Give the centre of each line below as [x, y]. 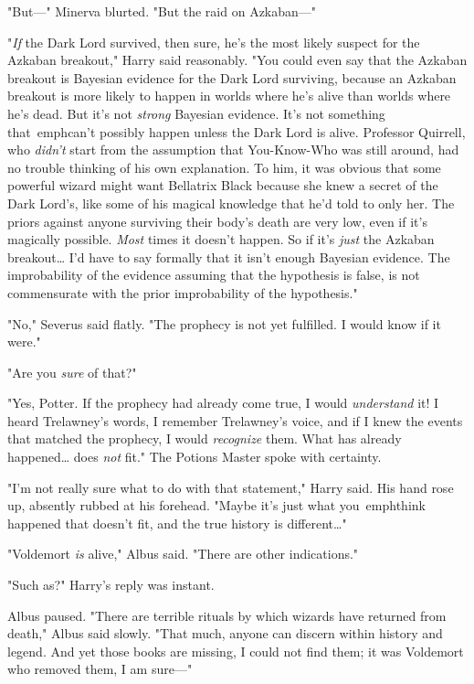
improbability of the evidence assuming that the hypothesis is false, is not [214, 275]
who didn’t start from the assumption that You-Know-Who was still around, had [233, 150]
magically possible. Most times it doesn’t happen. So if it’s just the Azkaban [221, 239]
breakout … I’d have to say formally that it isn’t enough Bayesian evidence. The [229, 256]
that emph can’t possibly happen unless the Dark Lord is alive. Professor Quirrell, [237, 131]
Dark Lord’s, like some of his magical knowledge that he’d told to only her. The [231, 203]
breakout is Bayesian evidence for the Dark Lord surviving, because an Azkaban [232, 77]
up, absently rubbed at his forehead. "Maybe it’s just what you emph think [216, 505]
